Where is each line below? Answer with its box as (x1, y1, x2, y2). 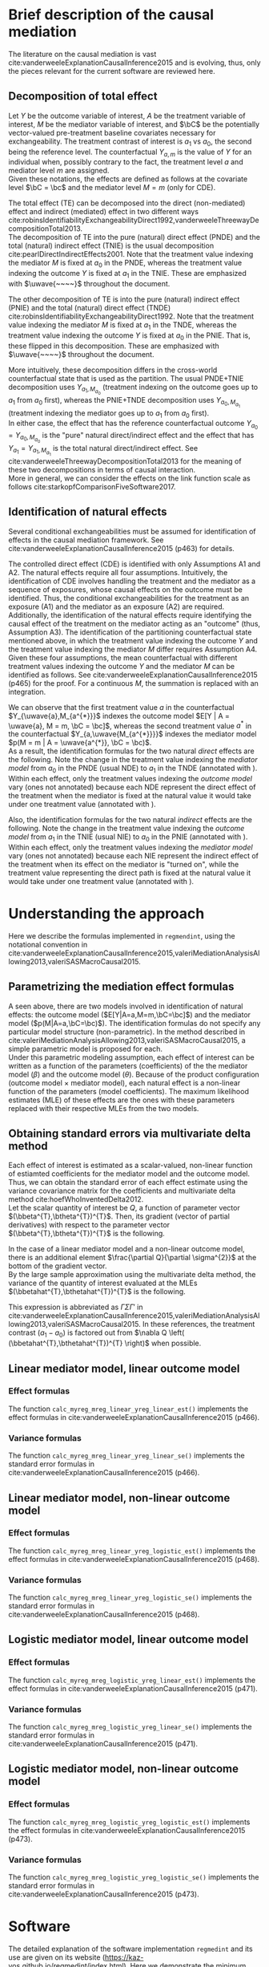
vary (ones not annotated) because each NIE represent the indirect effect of (8, 850, 259, 860)
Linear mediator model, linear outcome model (8, 1361, 240, 1375)
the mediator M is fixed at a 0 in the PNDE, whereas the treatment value (8, 258, 243, 270)
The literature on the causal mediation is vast (8, 49, 157, 59)
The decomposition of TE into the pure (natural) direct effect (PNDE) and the (8, 233, 260, 242)
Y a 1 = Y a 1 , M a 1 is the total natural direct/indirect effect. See (8, 443, 199, 457)
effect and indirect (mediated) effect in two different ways (8, 207, 199, 217)
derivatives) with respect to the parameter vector (8, 1220, 171, 1230)
